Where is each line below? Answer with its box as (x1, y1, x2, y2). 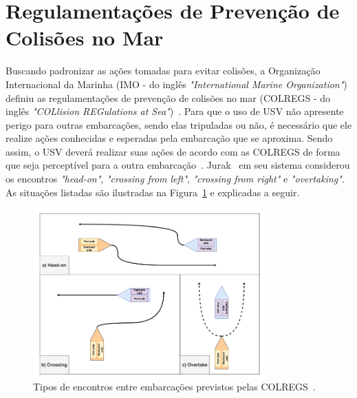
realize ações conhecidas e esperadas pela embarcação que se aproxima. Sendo (6, 131, 333, 145)
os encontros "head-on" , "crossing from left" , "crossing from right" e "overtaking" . (6, 171, 345, 186)
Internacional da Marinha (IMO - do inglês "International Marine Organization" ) (6, 76, 347, 91)
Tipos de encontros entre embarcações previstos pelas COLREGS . (33, 379, 316, 394)
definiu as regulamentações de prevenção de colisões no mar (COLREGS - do (6, 90, 331, 105)
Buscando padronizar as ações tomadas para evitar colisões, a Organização (6, 63, 321, 78)
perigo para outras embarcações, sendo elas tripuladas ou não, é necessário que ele (6, 117, 352, 132)
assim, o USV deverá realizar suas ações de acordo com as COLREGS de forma (6, 144, 340, 158)
